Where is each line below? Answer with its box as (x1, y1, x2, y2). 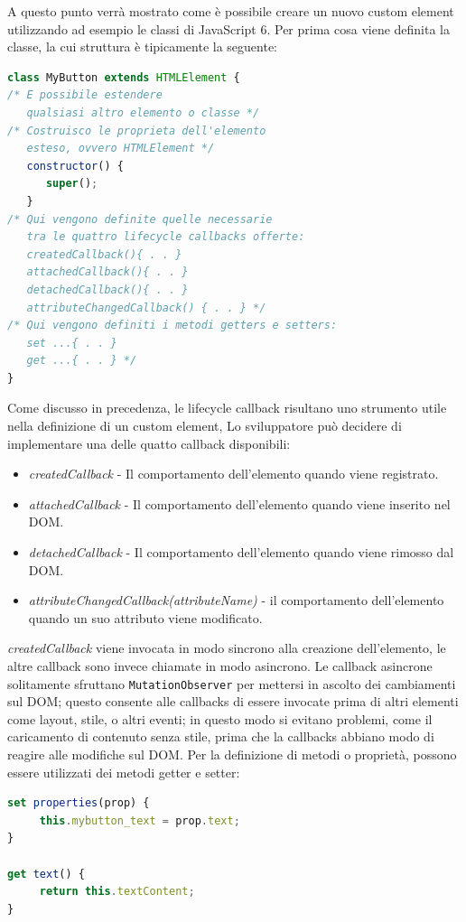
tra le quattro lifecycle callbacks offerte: (26, 230, 305, 244)
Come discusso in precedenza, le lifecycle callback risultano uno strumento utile (7, 398, 447, 417)
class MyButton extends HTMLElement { (7, 70, 240, 84)
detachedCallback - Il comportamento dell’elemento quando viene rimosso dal (28, 543, 454, 562)
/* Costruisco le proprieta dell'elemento (7, 124, 266, 137)
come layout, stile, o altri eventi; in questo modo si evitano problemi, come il (7, 709, 433, 728)
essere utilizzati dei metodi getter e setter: (7, 762, 240, 781)
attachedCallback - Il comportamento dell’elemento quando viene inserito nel (28, 494, 451, 513)
